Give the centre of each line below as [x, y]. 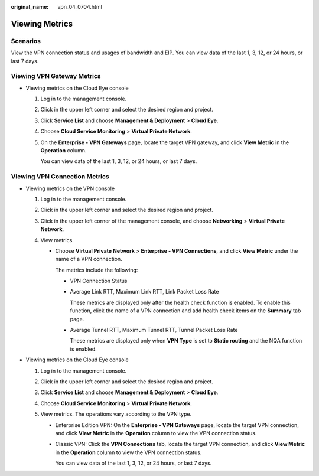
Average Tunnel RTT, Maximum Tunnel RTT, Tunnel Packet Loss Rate [154, 330]
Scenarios [26, 41]
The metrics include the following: [97, 270]
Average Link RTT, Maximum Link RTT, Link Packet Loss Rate [144, 292]
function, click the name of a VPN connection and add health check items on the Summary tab [185, 311]
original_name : [30, 7]
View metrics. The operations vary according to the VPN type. [116, 414]
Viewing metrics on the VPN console [70, 188]
